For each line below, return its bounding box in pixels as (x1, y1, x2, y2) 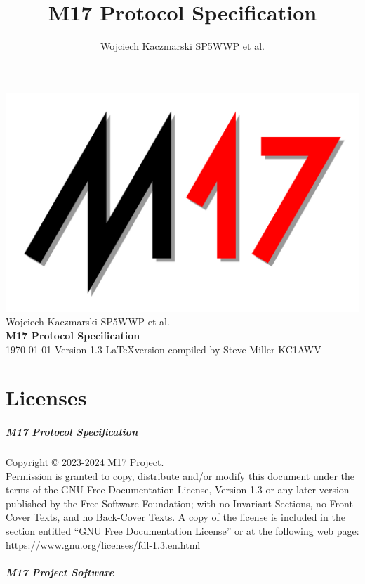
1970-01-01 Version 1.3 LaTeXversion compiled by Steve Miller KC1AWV (6, 342, 321, 356)
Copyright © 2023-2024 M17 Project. (6, 455, 164, 469)
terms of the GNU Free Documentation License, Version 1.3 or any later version (6, 482, 350, 497)
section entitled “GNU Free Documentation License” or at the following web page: (6, 524, 359, 538)
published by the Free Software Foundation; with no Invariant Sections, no (6, 495, 326, 510)
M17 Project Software (6, 564, 114, 579)
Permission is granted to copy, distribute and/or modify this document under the (6, 468, 355, 483)
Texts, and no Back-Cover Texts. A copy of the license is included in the (34, 510, 345, 524)
